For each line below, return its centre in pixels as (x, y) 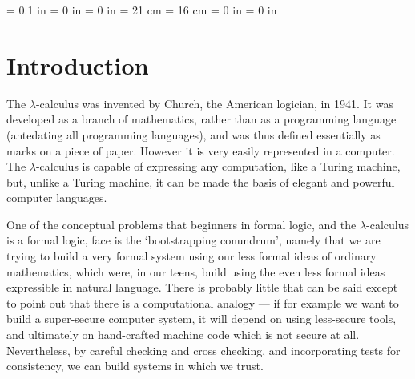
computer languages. (57, 198)
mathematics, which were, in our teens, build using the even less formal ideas (196, 271)
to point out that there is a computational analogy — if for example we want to (203, 302)
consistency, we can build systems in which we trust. (135, 366)
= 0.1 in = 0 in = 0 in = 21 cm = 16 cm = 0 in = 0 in (142, 10)
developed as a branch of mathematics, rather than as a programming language (201, 119)
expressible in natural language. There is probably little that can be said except (202, 287)
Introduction (78, 65)
